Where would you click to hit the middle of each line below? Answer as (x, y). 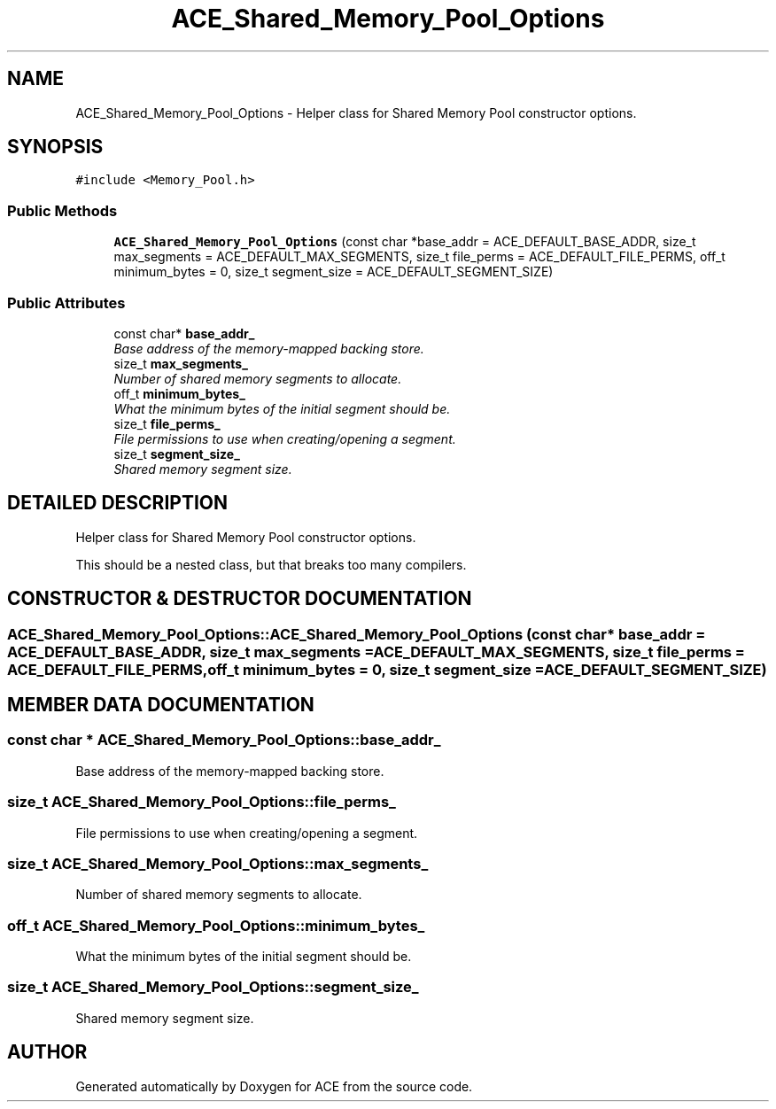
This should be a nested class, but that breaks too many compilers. (271, 564)
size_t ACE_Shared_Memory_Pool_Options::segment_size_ (213, 987)
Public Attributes (66, 302)
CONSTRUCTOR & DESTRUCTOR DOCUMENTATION (240, 599)
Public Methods (62, 210)
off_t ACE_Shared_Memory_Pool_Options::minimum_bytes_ (216, 925)
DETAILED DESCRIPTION (118, 503)
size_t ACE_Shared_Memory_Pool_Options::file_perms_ (202, 802)
